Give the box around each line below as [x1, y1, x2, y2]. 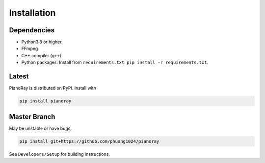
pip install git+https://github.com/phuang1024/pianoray [19, 139, 159, 144]
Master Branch [9, 113, 55, 121]
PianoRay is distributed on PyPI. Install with [9, 85, 97, 91]
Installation [9, 7, 56, 18]
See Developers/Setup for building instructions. [9, 151, 110, 157]
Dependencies [9, 26, 55, 34]
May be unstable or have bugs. [9, 125, 72, 131]
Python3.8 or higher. [21, 39, 63, 45]
